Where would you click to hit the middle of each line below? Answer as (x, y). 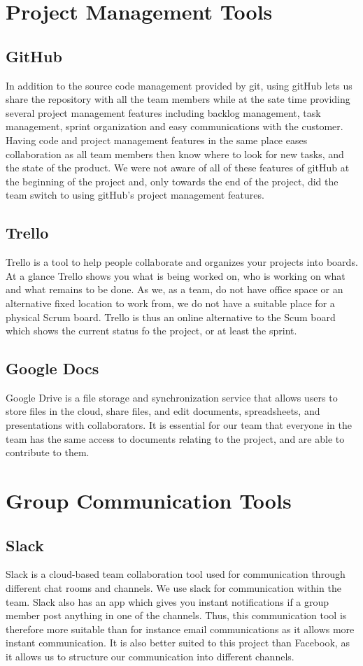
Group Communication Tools (149, 501)
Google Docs (52, 368)
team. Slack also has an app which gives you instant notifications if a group (168, 601)
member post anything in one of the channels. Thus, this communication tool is (176, 615)
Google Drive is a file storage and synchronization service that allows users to (172, 397)
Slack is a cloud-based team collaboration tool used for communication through (176, 574)
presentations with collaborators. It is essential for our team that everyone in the (179, 425)
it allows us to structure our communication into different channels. (150, 656)
